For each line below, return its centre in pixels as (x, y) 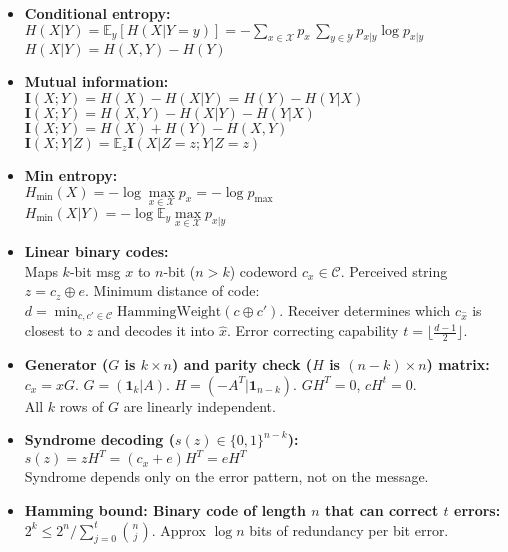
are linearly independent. (199, 405)
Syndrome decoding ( (99, 439)
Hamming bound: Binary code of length (165, 509)
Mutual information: (96, 81)
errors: (477, 509)
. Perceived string (394, 270)
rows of (81, 405)
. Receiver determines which (365, 309)
